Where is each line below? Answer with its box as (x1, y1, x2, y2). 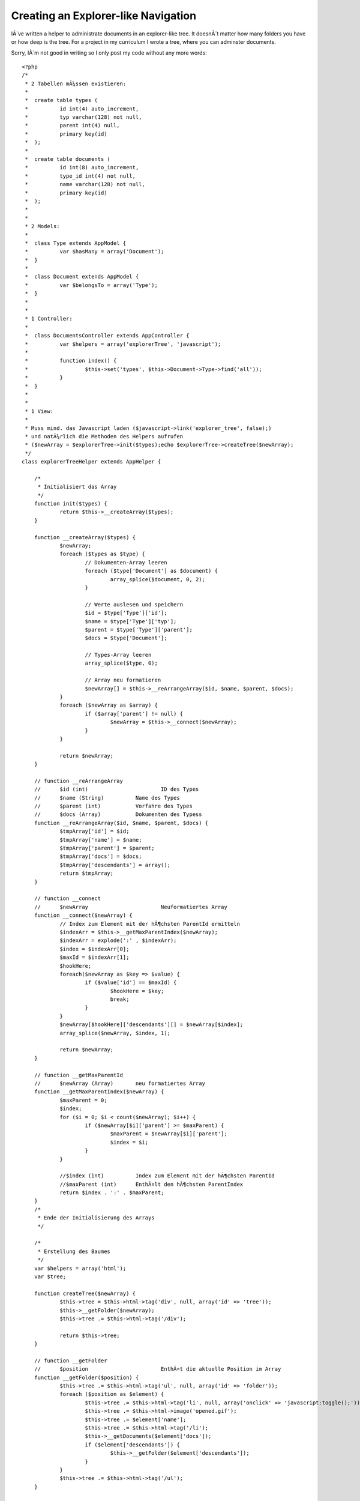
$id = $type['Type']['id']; (85, 609, 167, 617)
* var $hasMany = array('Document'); (25, 248, 164, 255)
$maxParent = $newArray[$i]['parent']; (110, 1131, 227, 1137)
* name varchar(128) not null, (25, 181, 145, 188)
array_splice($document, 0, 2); (110, 576, 205, 582)
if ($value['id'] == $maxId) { (85, 979, 177, 986)
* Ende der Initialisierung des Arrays (37, 1215, 155, 1221)
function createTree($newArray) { (34, 1290, 136, 1297)
